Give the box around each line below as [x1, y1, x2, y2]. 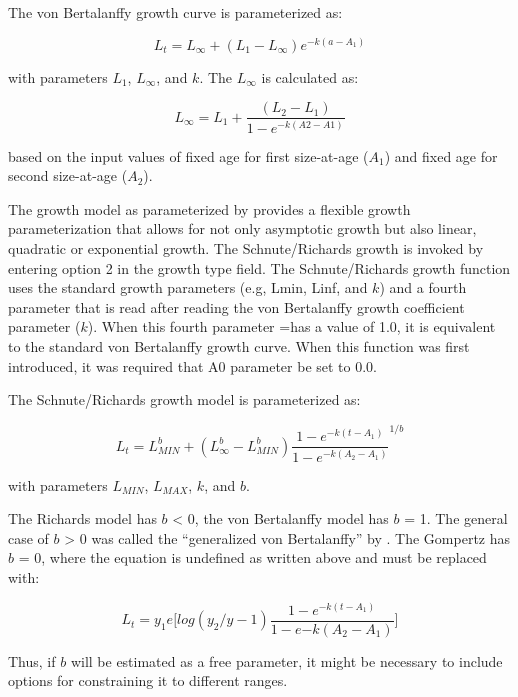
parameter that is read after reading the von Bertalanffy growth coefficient [8, 296, 465, 317]
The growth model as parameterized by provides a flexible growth [8, 198, 411, 219]
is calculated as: [261, 66, 359, 87]
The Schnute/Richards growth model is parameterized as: [8, 389, 361, 410]
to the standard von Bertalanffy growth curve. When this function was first [8, 335, 470, 356]
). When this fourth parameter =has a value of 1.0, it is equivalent [87, 316, 496, 337]
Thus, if [8, 650, 56, 671]
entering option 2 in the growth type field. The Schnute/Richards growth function [8, 257, 511, 278]
